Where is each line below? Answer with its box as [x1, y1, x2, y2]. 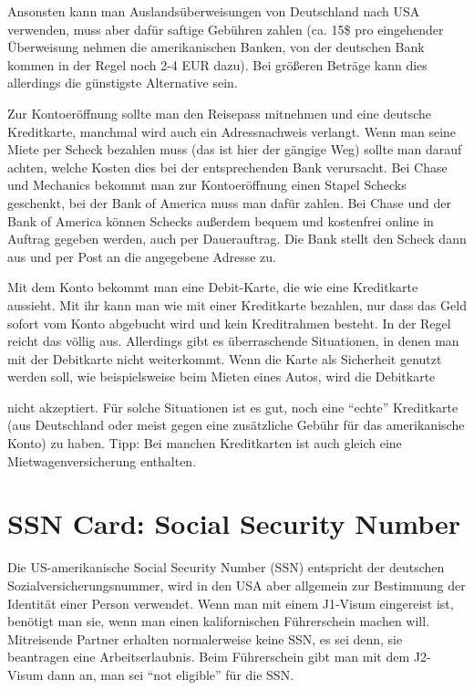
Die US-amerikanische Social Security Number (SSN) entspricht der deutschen [7, 558, 445, 577]
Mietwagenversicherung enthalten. [7, 451, 197, 470]
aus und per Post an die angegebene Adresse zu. [7, 246, 276, 266]
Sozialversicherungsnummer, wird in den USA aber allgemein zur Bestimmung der [7, 575, 466, 594]
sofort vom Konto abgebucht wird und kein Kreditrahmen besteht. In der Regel [7, 313, 451, 332]
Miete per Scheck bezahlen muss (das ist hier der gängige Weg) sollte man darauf [7, 140, 462, 159]
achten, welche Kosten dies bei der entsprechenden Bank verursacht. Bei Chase [7, 157, 448, 176]
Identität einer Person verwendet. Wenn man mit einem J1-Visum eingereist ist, [7, 593, 454, 612]
